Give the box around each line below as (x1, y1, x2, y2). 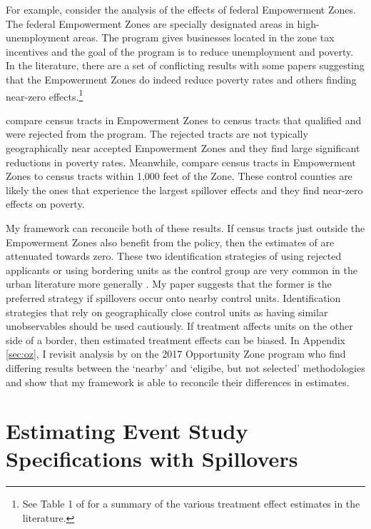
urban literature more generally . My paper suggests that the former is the (6, 276, 332, 291)
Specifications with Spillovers (6, 444, 298, 473)
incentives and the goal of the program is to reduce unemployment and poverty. (6, 44, 354, 59)
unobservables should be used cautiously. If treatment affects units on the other (6, 318, 353, 333)
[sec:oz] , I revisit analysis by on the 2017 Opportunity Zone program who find (6, 346, 346, 361)
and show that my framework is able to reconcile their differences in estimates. (6, 374, 350, 389)
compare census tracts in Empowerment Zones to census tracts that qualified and (6, 112, 362, 127)
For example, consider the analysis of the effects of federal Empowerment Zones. (6, 2, 356, 16)
